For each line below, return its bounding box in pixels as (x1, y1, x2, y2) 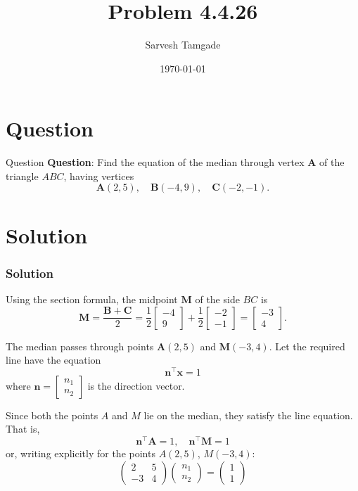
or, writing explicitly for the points (6, 446, 155, 461)
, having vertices (63, 168, 134, 183)
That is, (6, 421, 40, 436)
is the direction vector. (87, 378, 185, 393)
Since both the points (6, 407, 98, 422)
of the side (195, 292, 240, 307)
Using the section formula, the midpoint (6, 292, 178, 307)
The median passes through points (6, 338, 154, 353)
